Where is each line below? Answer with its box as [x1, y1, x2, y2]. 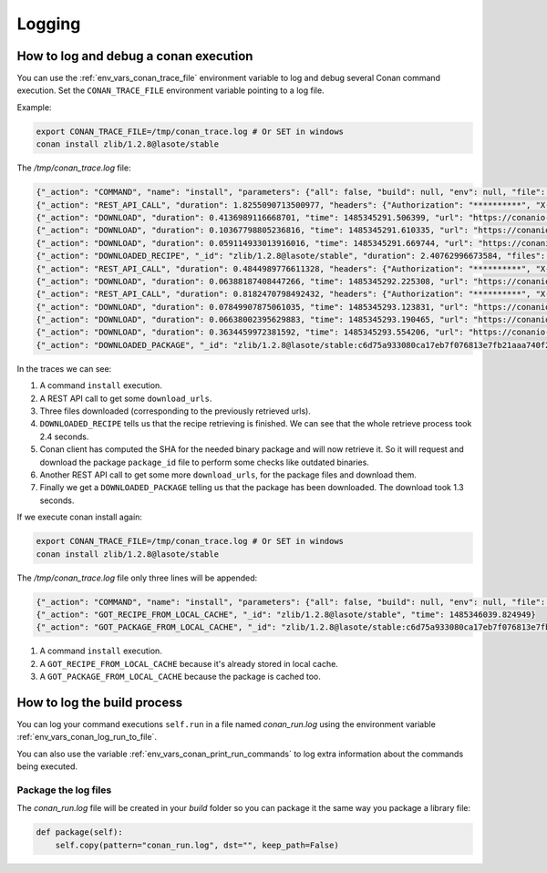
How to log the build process [16, 694, 183, 710]
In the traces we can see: [16, 363, 112, 374]
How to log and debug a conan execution [16, 48, 253, 64]
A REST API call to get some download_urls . [39, 393, 212, 404]
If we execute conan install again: [16, 511, 143, 523]
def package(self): [36, 827, 123, 837]
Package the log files [16, 784, 112, 796]
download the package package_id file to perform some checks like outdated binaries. [39, 457, 369, 467]
